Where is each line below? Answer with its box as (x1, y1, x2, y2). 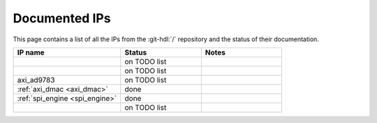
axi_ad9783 (17, 75, 55, 85)
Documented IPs (13, 10, 111, 26)
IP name (17, 48, 45, 57)
